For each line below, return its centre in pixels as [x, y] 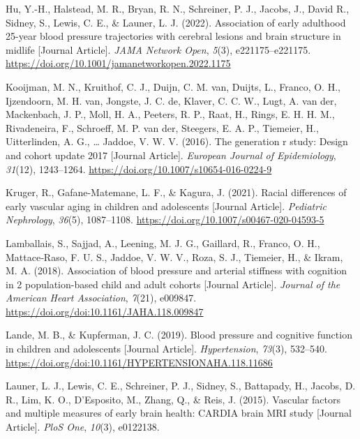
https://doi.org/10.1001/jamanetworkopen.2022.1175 [118, 63]
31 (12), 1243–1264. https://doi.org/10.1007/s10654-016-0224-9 [139, 169]
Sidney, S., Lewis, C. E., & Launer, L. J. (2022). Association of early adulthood [176, 22]
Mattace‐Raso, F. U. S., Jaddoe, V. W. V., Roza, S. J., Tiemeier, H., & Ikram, [174, 256]
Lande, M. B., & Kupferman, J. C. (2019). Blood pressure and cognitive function [179, 335]
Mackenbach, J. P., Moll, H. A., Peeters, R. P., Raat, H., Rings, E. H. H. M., [170, 114]
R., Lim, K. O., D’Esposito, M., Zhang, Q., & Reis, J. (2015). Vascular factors [173, 399]
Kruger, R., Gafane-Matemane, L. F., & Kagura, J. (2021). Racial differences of [176, 192]
